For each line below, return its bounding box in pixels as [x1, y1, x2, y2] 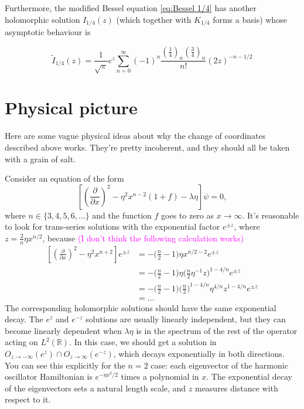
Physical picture [5, 96, 138, 120]
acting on [5, 336, 38, 348]
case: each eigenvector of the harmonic [151, 359, 288, 371]
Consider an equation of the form [5, 172, 124, 185]
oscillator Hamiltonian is [5, 370, 93, 383]
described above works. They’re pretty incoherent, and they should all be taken [5, 141, 290, 153]
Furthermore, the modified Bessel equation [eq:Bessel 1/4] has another [5, 2, 257, 13]
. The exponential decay [206, 370, 292, 383]
